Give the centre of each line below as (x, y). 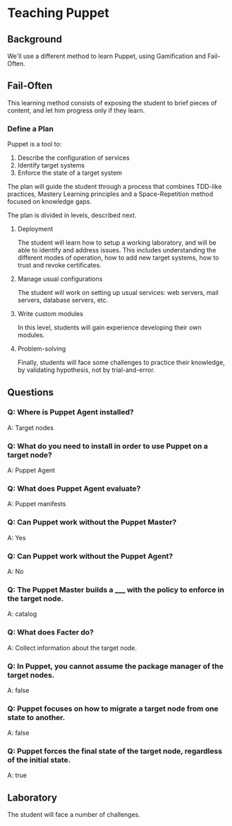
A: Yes (17, 537)
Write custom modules (50, 314)
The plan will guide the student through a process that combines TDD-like (115, 187)
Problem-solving (42, 349)
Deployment (35, 229)
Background (35, 39)
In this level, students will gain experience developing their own (110, 327)
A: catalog (22, 614)
